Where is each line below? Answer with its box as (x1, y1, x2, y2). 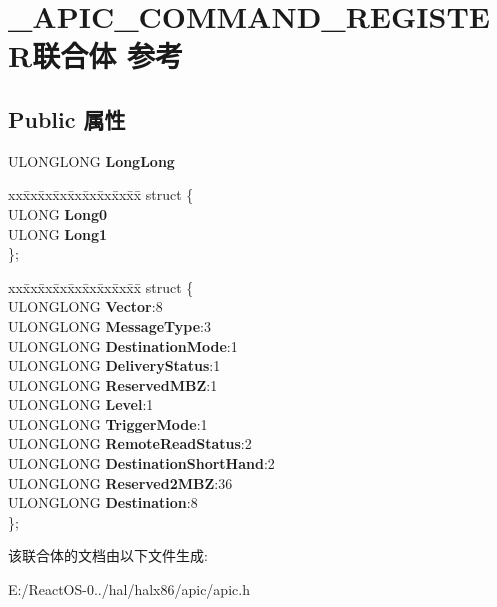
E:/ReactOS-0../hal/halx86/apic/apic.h (8, 579, 250, 600)
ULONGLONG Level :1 (8, 394, 154, 415)
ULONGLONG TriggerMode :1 (8, 413, 208, 434)
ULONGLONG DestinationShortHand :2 (8, 453, 275, 474)
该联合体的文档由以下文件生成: (8, 545, 208, 566)
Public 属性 (8, 103, 126, 134)
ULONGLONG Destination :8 (8, 492, 198, 513)
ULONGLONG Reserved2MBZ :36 (8, 472, 233, 493)
